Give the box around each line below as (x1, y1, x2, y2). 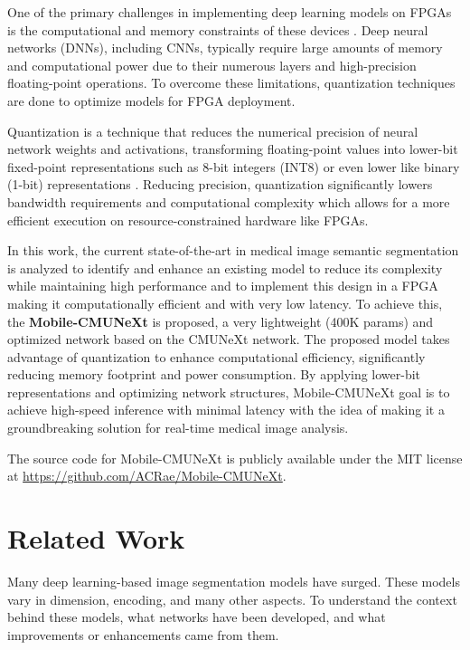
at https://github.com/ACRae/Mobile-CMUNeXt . (7, 466, 287, 485)
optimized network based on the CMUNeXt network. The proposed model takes (7, 330, 450, 349)
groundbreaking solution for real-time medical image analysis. (7, 418, 349, 437)
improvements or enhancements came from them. (7, 625, 279, 644)
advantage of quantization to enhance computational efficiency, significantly (7, 347, 426, 366)
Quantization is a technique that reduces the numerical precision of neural (7, 121, 418, 140)
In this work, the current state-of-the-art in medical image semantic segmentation (7, 241, 459, 260)
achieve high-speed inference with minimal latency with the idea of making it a (7, 400, 445, 419)
